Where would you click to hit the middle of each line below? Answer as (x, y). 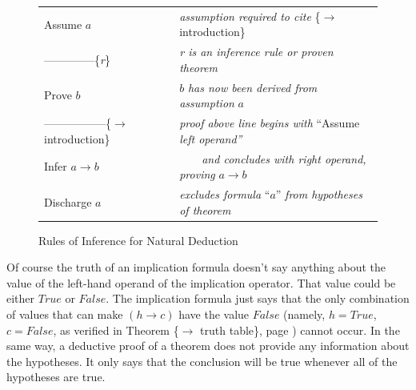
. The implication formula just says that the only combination (258, 298)
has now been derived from (252, 87)
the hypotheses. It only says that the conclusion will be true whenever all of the (202, 361)
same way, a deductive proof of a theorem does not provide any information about (208, 346)
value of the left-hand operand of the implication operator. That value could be (201, 282)
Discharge (68, 201)
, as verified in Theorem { (116, 330)
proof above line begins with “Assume (270, 123)
